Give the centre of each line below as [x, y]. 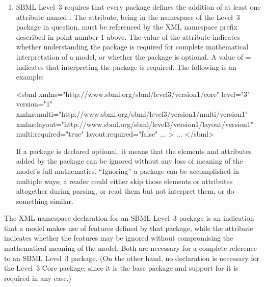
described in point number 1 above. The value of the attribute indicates [128, 36]
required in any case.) [38, 278]
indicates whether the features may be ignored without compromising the [119, 238]
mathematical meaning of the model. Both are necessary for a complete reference [130, 248]
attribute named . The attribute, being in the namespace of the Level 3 [128, 17]
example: [30, 77]
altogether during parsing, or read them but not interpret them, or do [125, 191]
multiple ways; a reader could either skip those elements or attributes [124, 181]
